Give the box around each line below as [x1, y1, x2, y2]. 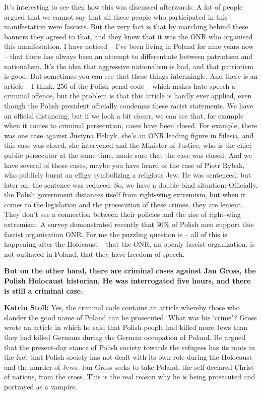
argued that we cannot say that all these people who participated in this [4, 11, 228, 22]
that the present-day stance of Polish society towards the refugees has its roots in [4, 342, 255, 352]
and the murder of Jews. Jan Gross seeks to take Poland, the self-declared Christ [4, 361, 254, 372]
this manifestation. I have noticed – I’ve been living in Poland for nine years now [4, 41, 254, 51]
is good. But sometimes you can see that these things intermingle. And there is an [4, 71, 258, 81]
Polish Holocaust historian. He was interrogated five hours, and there [4, 275, 251, 286]
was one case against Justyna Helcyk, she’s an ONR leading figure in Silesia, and [4, 130, 254, 140]
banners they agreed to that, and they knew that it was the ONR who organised [4, 31, 253, 41]
